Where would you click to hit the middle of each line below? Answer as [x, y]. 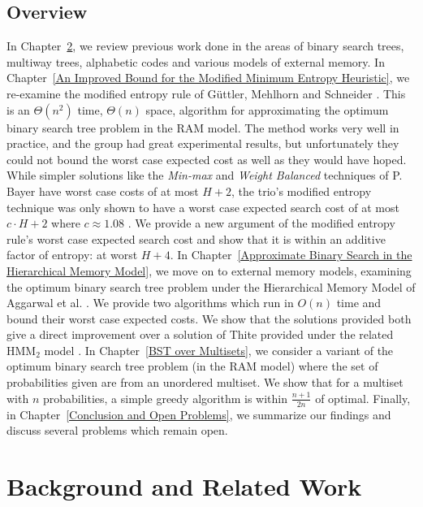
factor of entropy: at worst [72, 255]
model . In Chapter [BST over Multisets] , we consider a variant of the [219, 350]
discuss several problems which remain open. [117, 430]
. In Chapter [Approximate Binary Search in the [291, 255]
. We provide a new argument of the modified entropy [261, 223]
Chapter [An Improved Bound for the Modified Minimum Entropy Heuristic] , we [208, 78]
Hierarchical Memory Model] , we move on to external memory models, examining [209, 270]
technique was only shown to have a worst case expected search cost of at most [203, 207]
